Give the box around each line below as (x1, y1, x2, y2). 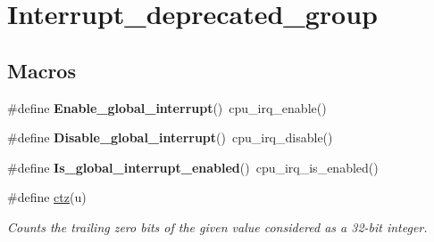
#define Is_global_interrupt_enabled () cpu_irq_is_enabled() (7, 157, 379, 176)
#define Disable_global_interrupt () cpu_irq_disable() (7, 128, 333, 147)
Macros (7, 56, 76, 84)
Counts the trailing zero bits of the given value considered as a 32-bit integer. (7, 217, 428, 236)
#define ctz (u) (7, 188, 87, 206)
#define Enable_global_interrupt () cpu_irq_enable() (7, 98, 327, 117)
